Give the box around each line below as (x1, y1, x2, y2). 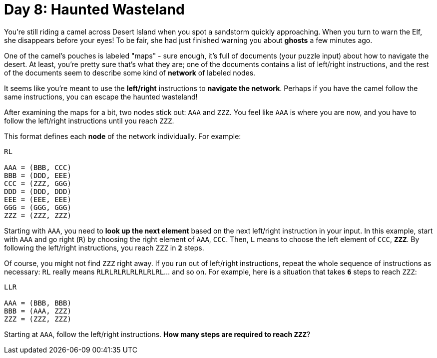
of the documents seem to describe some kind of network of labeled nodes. (4, 68, 256, 77)
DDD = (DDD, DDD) (4, 187, 71, 195)
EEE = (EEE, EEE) (4, 195, 71, 203)
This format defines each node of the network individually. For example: (4, 131, 241, 140)
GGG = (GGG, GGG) (4, 203, 71, 211)
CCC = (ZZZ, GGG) (4, 179, 71, 187)
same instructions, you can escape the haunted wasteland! (4, 92, 198, 101)
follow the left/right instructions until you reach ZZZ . (4, 116, 174, 125)
